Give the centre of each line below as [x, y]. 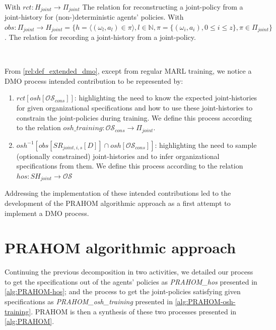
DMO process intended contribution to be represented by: [94, 80]
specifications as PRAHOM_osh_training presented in [89, 301]
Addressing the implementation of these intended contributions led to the [118, 193]
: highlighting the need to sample [206, 145]
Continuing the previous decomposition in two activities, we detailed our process [129, 272]
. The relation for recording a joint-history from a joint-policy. [100, 37]
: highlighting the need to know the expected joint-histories [166, 98]
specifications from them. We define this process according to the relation [130, 166]
